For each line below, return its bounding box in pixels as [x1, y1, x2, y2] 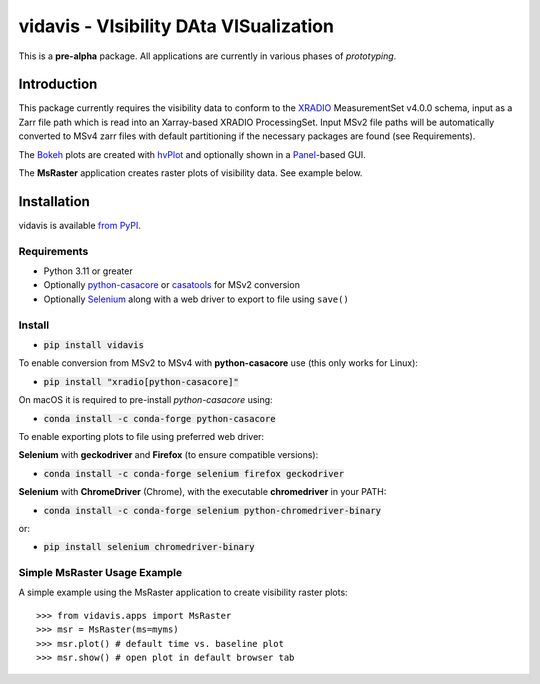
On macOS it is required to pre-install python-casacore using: [18, 394, 274, 406]
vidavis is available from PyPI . [18, 219, 142, 231]
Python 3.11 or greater [43, 265, 134, 277]
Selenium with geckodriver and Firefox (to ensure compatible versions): [18, 449, 319, 461]
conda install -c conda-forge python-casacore [43, 413, 276, 424]
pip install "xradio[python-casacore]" [43, 376, 239, 387]
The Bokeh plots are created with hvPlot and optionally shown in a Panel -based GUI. [18, 148, 367, 160]
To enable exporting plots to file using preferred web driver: [18, 430, 265, 442]
